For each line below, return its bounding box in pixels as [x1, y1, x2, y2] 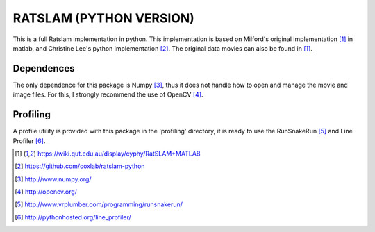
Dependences [12, 63, 75, 74]
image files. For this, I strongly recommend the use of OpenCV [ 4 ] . [12, 90, 203, 99]
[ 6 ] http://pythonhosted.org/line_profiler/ [15, 213, 131, 222]
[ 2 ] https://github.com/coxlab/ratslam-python [15, 162, 145, 170]
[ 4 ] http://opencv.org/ [15, 188, 78, 196]
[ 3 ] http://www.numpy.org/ [15, 174, 92, 183]
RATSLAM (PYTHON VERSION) [12, 10, 194, 26]
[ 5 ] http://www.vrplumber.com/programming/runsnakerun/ [15, 200, 183, 208]
